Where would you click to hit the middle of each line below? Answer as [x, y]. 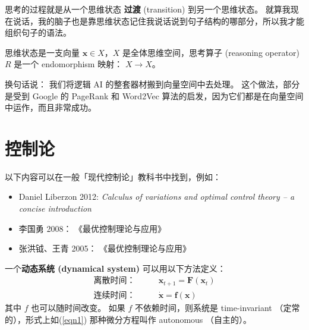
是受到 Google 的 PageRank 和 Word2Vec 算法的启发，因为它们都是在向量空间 [154, 95]
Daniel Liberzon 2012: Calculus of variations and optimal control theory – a [157, 197]
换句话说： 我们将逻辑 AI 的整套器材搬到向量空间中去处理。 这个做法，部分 [152, 84]
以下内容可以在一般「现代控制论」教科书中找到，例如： [113, 176]
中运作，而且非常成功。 [51, 107]
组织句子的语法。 [38, 32]
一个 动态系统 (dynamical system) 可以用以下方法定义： [115, 268]
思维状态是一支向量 [42, 52]
